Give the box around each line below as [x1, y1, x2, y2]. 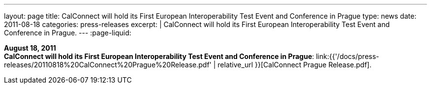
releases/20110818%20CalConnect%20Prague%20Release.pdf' [4, 60, 212, 69]
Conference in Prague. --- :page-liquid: [4, 29, 131, 37]
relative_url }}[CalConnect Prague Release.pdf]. [217, 60, 371, 69]
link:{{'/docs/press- [316, 52, 379, 60]
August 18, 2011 [4, 44, 56, 52]
